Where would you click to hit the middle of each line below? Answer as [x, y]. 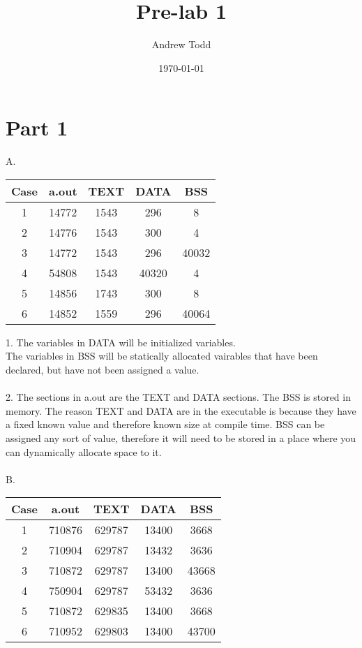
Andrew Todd [181, 44]
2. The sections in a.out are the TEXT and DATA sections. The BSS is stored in [178, 397]
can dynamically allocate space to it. [84, 451]
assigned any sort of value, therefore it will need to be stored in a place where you [181, 438]
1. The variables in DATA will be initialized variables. [121, 342]
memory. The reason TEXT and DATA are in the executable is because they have [181, 410]
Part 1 [37, 127]
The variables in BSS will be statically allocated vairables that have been [162, 356]
